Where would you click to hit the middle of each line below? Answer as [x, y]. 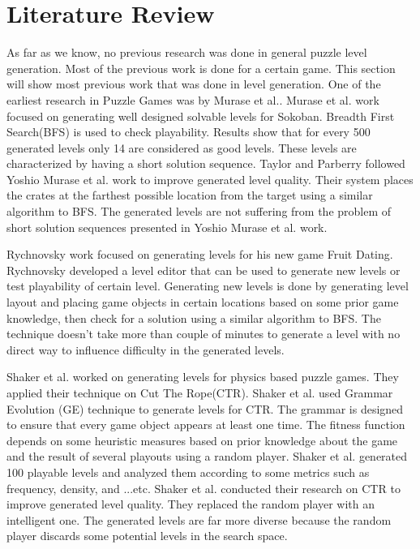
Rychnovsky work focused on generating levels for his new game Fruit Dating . [200, 254]
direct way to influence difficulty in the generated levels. [146, 349]
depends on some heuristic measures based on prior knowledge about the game [202, 440]
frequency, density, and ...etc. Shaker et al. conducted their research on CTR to [204, 488]
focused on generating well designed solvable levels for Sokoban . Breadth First [201, 116]
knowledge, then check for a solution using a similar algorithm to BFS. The [194, 317]
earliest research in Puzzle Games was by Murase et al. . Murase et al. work [193, 99]
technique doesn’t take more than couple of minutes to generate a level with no [204, 334]
